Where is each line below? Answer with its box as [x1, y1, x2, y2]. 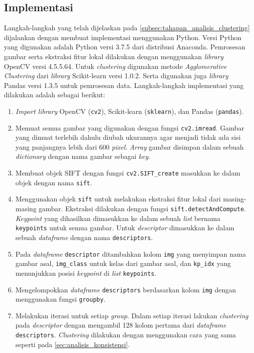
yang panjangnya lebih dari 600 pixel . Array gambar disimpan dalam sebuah [15, 141, 244, 152]
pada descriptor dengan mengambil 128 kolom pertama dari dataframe [15, 320, 226, 330]
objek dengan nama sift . [15, 177, 92, 187]
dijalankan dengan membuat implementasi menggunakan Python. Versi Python [4, 32, 242, 42]
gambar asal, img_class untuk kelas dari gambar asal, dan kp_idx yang [15, 258, 231, 268]
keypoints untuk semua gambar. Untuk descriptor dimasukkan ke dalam [15, 222, 234, 233]
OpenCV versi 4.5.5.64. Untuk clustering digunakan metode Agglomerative [4, 61, 227, 71]
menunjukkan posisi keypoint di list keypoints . [15, 267, 156, 278]
